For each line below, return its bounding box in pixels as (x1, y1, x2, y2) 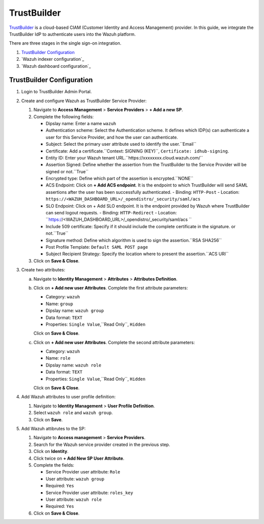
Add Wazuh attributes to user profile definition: (21, 394, 116, 400)
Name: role (45, 355, 71, 361)
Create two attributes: (21, 267, 66, 273)
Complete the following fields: (33, 113, 94, 120)
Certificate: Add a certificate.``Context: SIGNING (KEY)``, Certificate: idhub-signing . (45, 148, 229, 154)
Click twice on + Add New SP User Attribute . (33, 455, 125, 461)
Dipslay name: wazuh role (45, 362, 102, 368)
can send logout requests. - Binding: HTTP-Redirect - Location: (45, 210, 177, 216)
